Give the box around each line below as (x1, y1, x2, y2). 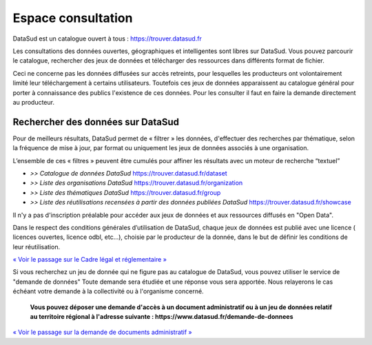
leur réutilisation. (12, 242, 61, 251)
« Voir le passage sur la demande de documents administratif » (12, 328, 192, 337)
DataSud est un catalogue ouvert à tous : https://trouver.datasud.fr (12, 34, 203, 43)
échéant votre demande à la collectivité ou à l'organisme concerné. (12, 287, 204, 295)
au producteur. (12, 98, 55, 106)
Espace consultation (12, 10, 133, 25)
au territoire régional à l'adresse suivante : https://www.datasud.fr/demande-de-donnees (30, 313, 293, 321)
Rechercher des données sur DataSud (12, 116, 179, 127)
